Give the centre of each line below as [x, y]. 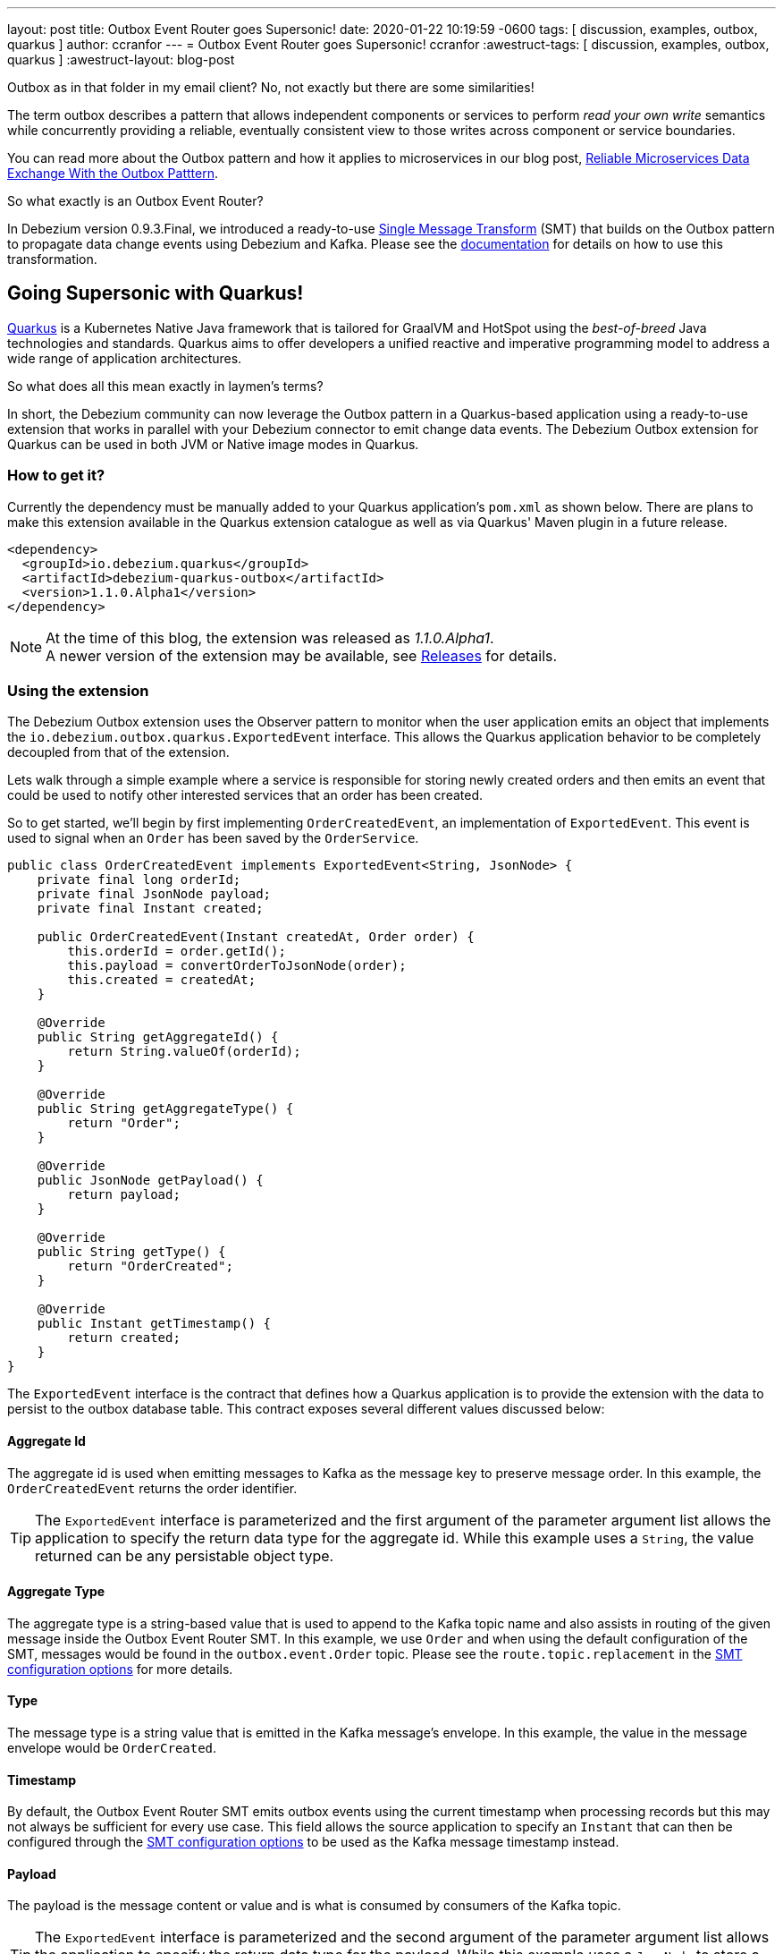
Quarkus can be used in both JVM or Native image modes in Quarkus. [213, 444]
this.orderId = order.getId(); [177, 952]
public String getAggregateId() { [158, 1037]
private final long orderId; [139, 880]
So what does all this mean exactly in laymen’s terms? [165, 386]
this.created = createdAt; [162, 980]
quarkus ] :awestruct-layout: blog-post [121, 59]
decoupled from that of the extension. [118, 752]
